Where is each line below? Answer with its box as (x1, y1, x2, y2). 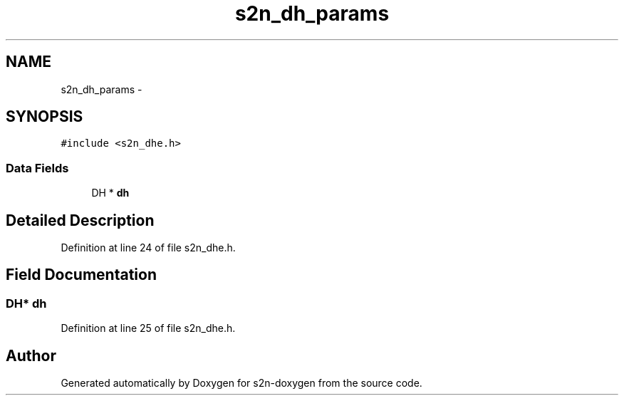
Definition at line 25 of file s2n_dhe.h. (61, 322, 236, 335)
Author (6, 346, 56, 365)
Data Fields (6, 160, 69, 175)
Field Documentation (6, 266, 157, 284)
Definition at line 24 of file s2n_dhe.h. (61, 241, 236, 254)
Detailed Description (6, 211, 155, 229)
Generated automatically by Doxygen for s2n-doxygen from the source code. (61, 377, 422, 390)
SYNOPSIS (6, 108, 83, 126)
